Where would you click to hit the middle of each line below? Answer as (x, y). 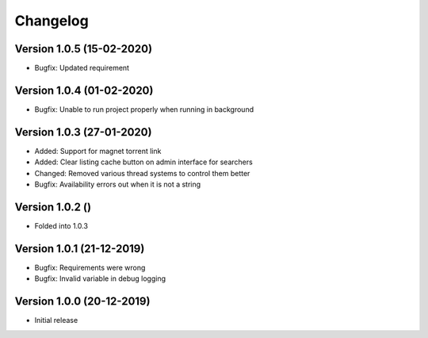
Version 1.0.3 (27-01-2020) (83, 132)
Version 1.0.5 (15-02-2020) (84, 49)
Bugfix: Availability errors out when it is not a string (118, 184)
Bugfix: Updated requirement (82, 68)
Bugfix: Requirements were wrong (90, 267)
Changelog (52, 21)
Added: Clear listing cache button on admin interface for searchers (143, 162)
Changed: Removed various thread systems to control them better (142, 173)
